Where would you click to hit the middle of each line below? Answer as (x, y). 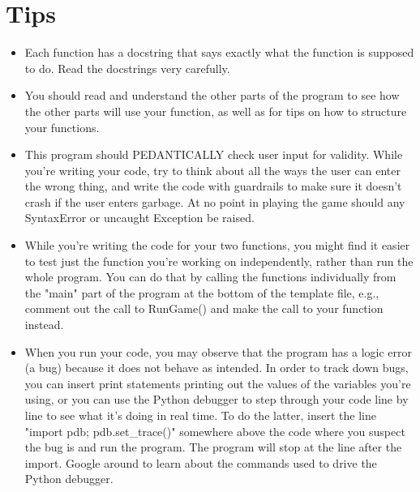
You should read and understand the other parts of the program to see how (212, 95)
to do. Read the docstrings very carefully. (127, 68)
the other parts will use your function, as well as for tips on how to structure (216, 111)
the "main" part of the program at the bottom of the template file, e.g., (202, 292)
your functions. (62, 127)
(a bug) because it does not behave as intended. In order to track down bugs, (216, 368)
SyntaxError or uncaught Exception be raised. (139, 218)
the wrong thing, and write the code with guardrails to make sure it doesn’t (213, 186)
